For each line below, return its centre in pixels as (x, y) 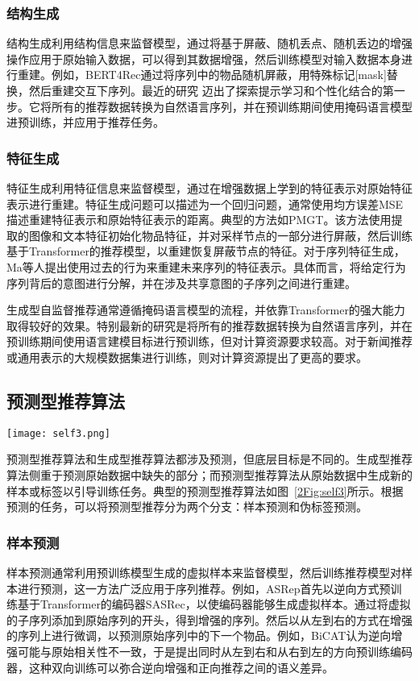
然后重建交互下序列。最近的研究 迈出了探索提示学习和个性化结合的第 (211, 90)
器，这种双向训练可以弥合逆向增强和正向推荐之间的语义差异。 (170, 667)
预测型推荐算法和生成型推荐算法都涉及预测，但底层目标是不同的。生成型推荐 (209, 459)
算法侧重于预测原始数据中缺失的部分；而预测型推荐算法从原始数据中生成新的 (209, 474)
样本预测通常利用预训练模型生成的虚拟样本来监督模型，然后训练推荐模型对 (204, 572)
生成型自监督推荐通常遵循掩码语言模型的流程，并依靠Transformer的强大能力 (206, 310)
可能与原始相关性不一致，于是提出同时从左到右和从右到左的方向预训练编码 (215, 651)
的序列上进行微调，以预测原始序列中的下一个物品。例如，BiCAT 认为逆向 (199, 635)
